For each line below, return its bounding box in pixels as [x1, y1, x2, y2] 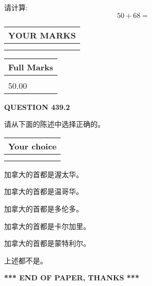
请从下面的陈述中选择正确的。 [4, 119, 105, 129]
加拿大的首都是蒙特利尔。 [4, 238, 90, 249]
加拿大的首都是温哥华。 [4, 186, 83, 197]
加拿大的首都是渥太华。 [4, 168, 83, 179]
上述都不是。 [4, 255, 47, 265]
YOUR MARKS [8, 29, 76, 41]
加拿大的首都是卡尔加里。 [4, 220, 90, 231]
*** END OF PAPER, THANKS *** [4, 272, 139, 283]
